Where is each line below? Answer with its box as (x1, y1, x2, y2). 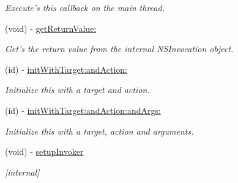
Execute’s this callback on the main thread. (5, 1, 165, 13)
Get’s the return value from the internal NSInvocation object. (5, 42, 234, 55)
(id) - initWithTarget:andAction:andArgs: (5, 103, 161, 116)
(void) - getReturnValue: (5, 21, 97, 34)
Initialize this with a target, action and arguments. (5, 124, 194, 137)
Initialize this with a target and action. (5, 83, 150, 96)
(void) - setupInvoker (5, 145, 84, 158)
